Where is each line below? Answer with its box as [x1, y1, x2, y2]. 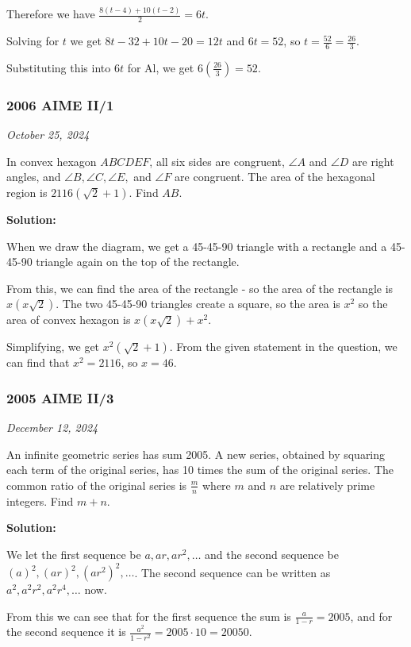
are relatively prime [279, 476, 375, 493]
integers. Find [6, 492, 74, 509]
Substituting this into [6, 59, 111, 75]
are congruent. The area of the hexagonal [175, 168, 375, 185]
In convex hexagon [6, 152, 97, 169]
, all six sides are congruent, [149, 152, 285, 169]
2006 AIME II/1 [6, 94, 114, 114]
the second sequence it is [6, 623, 126, 640]
